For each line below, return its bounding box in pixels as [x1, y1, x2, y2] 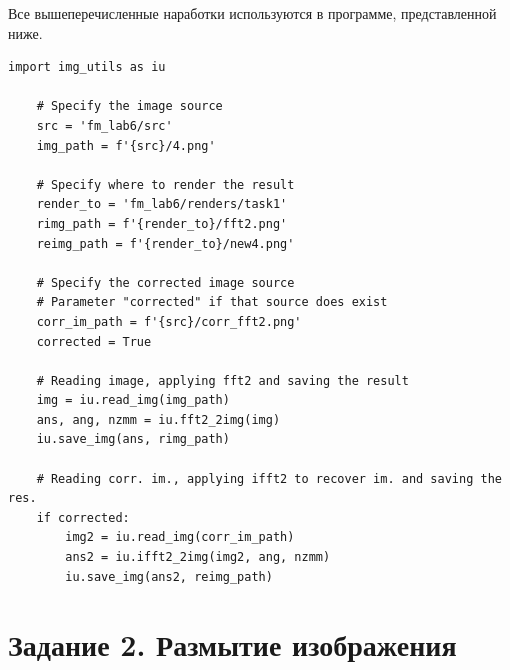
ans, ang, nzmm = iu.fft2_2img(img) [36, 412, 281, 427]
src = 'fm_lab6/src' [36, 118, 173, 133]
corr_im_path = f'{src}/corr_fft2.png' [36, 314, 302, 329]
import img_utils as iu [8, 60, 166, 75]
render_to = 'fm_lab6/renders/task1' [36, 197, 288, 212]
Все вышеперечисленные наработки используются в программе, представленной [8, 3, 497, 23]
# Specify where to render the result [36, 177, 295, 192]
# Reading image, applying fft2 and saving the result [36, 373, 409, 388]
